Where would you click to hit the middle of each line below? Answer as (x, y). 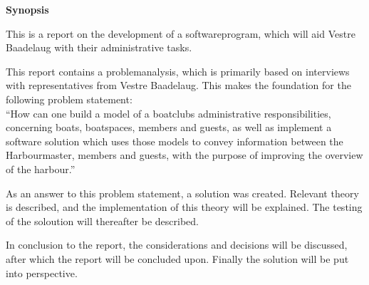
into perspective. (42, 273)
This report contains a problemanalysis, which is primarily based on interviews (178, 71)
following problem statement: (69, 99)
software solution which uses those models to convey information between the (175, 141)
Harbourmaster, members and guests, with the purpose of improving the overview (184, 155)
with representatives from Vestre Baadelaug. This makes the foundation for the (178, 85)
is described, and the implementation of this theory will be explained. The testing (184, 207)
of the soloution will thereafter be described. (102, 221)
